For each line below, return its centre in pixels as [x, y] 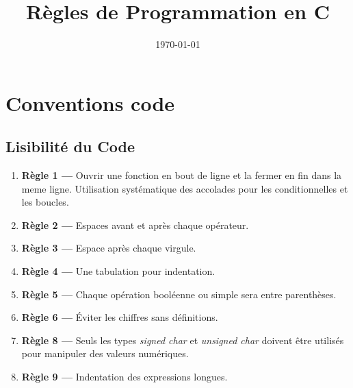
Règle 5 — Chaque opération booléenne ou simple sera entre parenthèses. [179, 294]
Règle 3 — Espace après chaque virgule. [109, 248]
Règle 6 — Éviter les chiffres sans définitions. [120, 317]
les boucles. [45, 202]
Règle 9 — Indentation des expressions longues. [125, 377]
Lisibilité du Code [70, 146]
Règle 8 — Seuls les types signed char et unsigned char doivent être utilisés [183, 340]
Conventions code [90, 102]
